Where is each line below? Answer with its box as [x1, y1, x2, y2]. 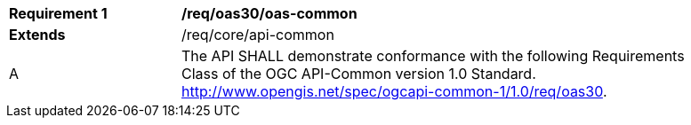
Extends [9, 26, 66, 43]
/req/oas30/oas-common [181, 4, 358, 22]
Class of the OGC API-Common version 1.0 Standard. [181, 65, 536, 82]
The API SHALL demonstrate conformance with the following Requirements [181, 47, 685, 65]
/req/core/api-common [181, 26, 334, 43]
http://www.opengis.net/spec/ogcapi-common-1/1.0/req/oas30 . [181, 82, 607, 100]
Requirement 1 [9, 4, 108, 22]
